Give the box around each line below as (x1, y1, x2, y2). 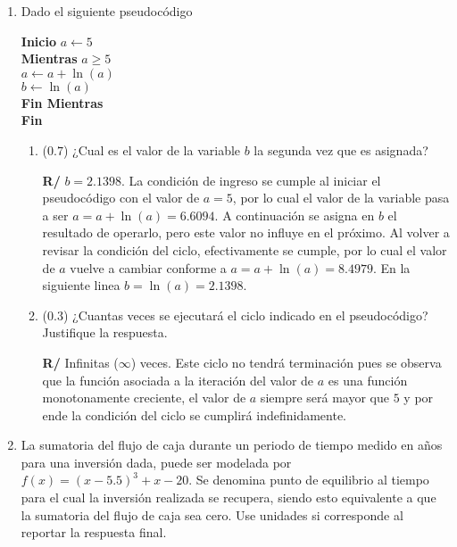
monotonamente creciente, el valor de (42, 388, 246, 407)
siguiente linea (42, 276, 120, 294)
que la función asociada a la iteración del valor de (42, 370, 314, 389)
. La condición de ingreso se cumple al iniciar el (120, 170, 381, 189)
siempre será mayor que (260, 388, 389, 407)
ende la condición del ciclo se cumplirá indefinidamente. (42, 405, 346, 424)
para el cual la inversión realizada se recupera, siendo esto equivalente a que (21, 488, 436, 507)
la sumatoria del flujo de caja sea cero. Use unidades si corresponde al (21, 505, 403, 524)
